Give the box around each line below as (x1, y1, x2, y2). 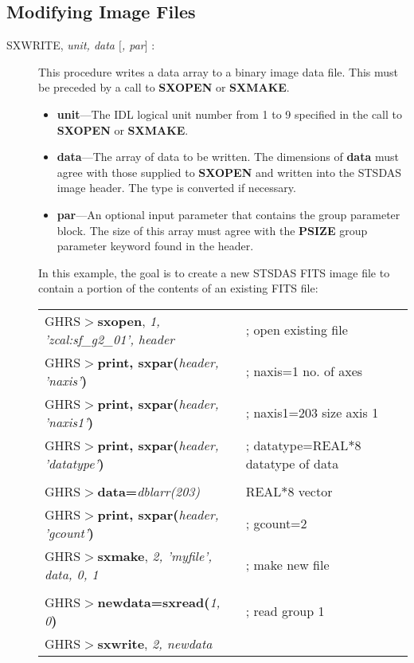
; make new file (245, 555, 330, 575)
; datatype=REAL (245, 435, 349, 454)
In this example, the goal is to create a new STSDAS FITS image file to (38, 264, 390, 280)
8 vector (287, 481, 333, 500)
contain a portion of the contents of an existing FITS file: (38, 280, 318, 296)
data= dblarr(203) (97, 481, 201, 500)
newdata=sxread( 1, (97, 592, 221, 611)
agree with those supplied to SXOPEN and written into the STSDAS (57, 163, 401, 180)
